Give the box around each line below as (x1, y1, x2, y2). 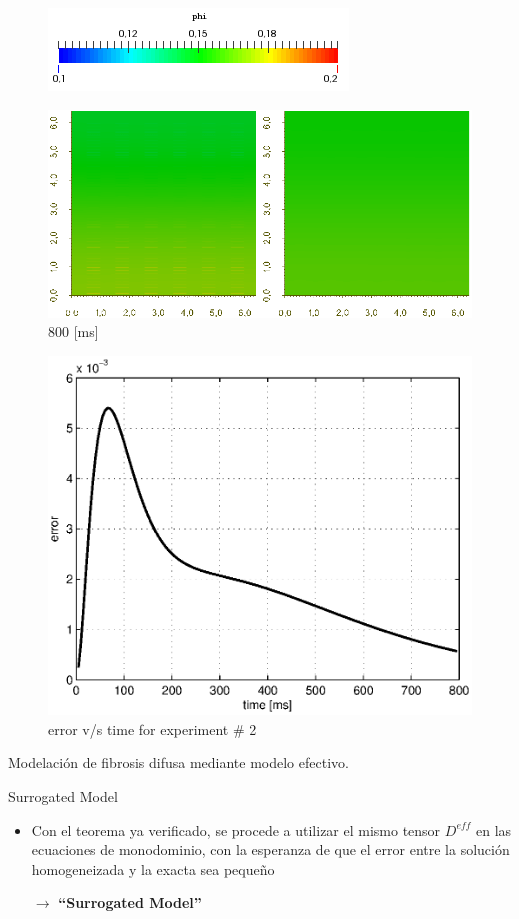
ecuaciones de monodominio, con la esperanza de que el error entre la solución (31, 839, 510, 860)
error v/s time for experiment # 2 (48, 718, 257, 739)
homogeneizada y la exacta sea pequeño (31, 858, 275, 879)
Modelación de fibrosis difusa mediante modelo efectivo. (8, 752, 349, 773)
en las (476, 819, 512, 840)
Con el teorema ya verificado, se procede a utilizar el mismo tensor (31, 819, 441, 840)
